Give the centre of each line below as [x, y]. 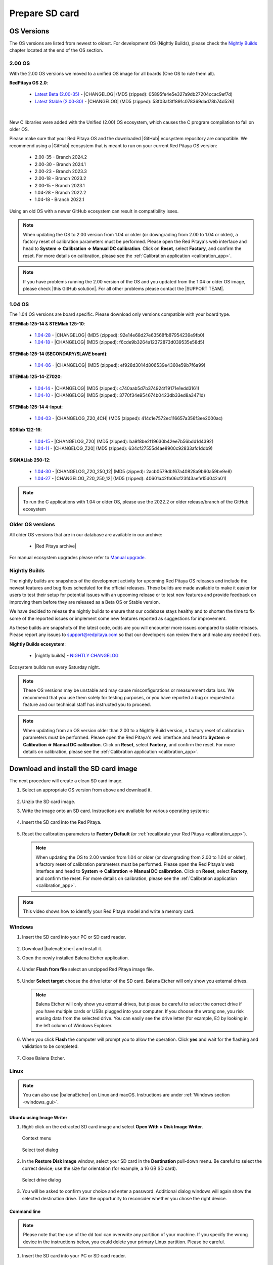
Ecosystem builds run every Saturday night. [55, 667]
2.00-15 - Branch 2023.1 [60, 185]
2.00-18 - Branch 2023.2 [60, 178]
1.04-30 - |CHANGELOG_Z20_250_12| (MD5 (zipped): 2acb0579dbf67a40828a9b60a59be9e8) [133, 471]
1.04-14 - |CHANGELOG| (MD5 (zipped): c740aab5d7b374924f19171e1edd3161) [117, 388]
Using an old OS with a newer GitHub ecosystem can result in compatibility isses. [94, 211]
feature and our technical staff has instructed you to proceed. [87, 705]
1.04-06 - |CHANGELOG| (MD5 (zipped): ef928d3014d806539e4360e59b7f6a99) [120, 365]
